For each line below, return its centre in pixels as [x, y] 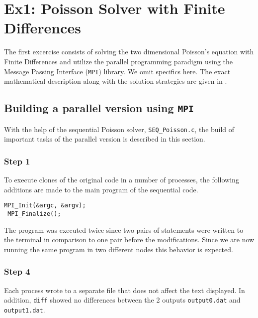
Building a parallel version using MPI [99, 108]
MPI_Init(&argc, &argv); [45, 206]
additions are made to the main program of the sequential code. [101, 189]
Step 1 [17, 161]
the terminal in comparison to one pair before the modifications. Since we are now [129, 239]
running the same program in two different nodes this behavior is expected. [119, 249]
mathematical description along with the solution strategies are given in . [116, 81]
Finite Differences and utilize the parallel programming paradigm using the [119, 61]
